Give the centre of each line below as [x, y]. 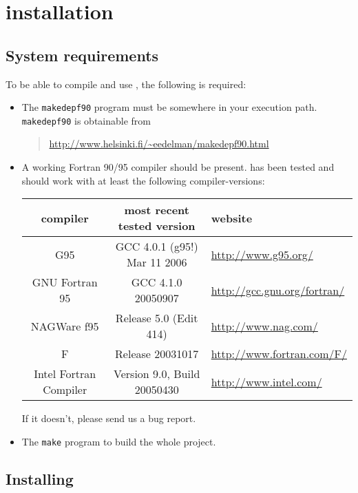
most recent [157, 210]
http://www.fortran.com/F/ [279, 354]
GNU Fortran [65, 282]
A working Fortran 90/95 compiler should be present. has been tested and [178, 167]
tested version [157, 226]
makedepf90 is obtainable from [86, 120]
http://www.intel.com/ [266, 381]
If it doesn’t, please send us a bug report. [109, 418]
